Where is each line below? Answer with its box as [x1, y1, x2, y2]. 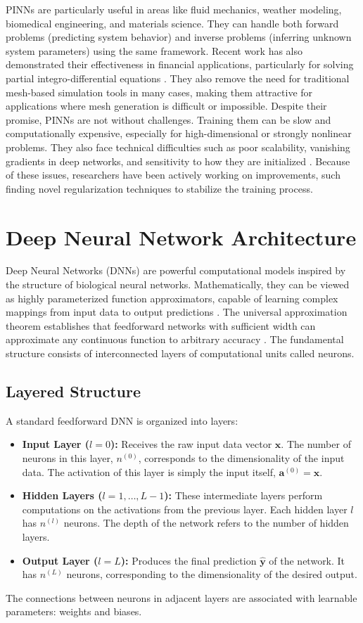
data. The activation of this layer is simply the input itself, [22, 464, 276, 479]
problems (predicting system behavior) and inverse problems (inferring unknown [6, 30, 352, 44]
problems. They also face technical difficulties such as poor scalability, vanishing [6, 139, 350, 154]
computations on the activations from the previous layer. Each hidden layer [22, 501, 348, 516]
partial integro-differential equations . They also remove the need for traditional [6, 70, 350, 85]
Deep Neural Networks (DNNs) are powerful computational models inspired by [6, 263, 346, 278]
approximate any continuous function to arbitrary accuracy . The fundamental [6, 332, 344, 347]
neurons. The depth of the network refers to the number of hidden [63, 515, 349, 530]
